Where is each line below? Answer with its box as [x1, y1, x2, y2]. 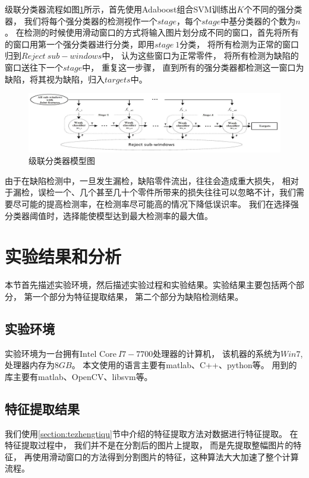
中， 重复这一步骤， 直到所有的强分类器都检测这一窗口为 [82, 61, 304, 73]
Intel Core [80, 350, 116, 359]
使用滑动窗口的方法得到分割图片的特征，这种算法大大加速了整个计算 [32, 450, 299, 463]
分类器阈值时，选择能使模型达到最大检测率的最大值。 [5, 209, 213, 221]
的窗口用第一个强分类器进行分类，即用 [5, 37, 154, 50]
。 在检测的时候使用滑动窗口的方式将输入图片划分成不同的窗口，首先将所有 [5, 26, 299, 39]
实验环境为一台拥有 [5, 347, 80, 359]
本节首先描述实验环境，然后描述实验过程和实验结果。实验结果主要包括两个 [5, 278, 296, 291]
